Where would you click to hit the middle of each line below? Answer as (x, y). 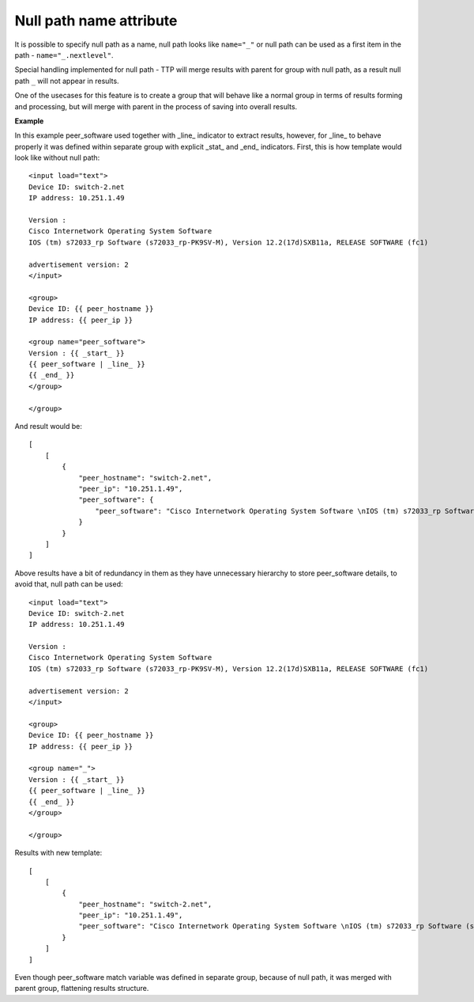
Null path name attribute (96, 21)
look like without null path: (57, 158)
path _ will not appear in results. (67, 81)
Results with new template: (58, 853)
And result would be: (48, 427)
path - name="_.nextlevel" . (64, 55)
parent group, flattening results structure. (82, 989)
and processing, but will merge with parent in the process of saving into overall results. (156, 106)
